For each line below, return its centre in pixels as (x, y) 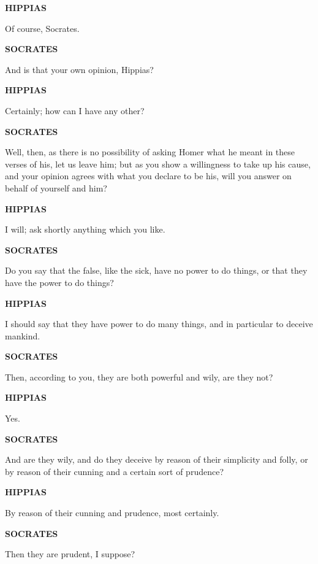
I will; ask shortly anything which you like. (85, 229)
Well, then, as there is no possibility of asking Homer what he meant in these (150, 152)
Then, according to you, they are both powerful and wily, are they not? (139, 377)
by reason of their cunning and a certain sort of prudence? (114, 471)
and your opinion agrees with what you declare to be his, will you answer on (148, 176)
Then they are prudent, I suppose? (70, 554)
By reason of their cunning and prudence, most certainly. (112, 513)
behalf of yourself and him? (56, 187)
